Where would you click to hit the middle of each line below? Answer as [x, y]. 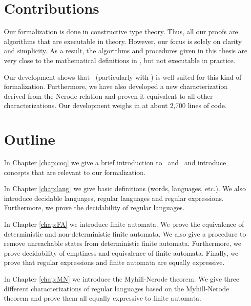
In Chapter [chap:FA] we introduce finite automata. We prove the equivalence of [124, 224]
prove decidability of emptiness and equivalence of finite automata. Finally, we [121, 252]
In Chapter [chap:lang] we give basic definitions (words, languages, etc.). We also [125, 188]
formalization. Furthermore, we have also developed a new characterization [116, 86]
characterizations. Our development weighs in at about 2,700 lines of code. [115, 105]
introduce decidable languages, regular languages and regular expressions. [114, 198]
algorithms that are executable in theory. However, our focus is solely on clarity [123, 41]
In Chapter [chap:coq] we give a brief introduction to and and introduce [115, 162]
